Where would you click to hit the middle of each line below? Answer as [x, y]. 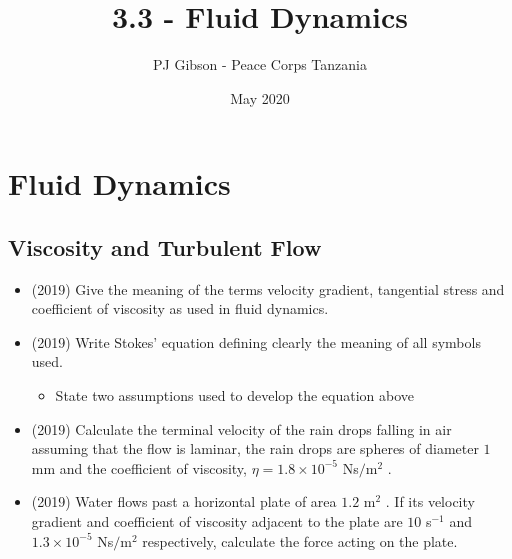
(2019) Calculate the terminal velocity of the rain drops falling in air [241, 428]
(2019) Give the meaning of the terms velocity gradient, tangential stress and [268, 288]
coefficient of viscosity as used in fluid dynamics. [180, 308]
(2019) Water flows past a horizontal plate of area [184, 501]
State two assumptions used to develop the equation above [235, 395]
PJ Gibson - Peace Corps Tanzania [260, 64]
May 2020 [260, 97]
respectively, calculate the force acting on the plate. [300, 540]
